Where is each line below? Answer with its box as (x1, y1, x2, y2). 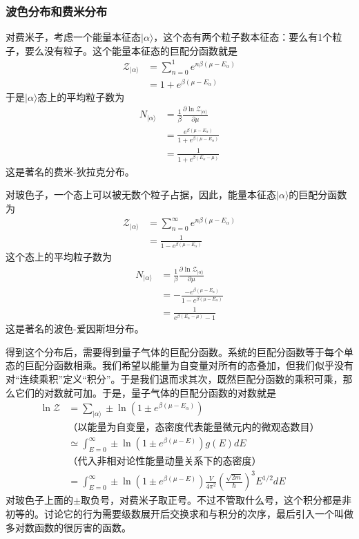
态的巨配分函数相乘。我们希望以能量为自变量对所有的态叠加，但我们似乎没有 (6, 358, 353, 372)
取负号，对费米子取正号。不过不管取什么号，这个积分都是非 (80, 493, 351, 507)
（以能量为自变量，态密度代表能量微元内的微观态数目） (68, 423, 320, 433)
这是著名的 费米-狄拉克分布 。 (6, 164, 135, 178)
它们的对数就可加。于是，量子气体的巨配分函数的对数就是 (14, 385, 276, 399)
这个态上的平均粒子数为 (6, 249, 112, 264)
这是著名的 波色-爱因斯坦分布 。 (6, 321, 144, 336)
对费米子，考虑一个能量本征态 (6, 30, 141, 44)
